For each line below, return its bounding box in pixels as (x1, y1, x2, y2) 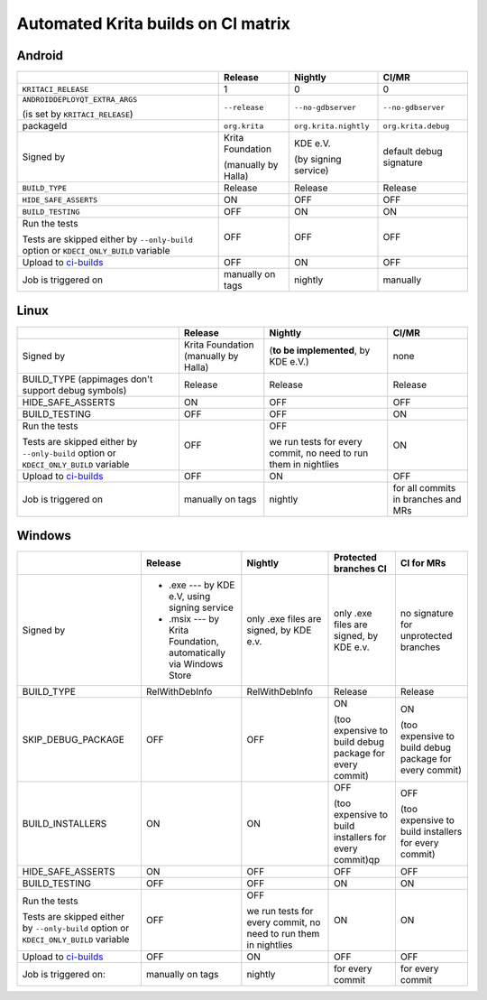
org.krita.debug (382, 121, 450, 131)
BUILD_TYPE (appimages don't (22, 373, 153, 385)
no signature (400, 607, 455, 620)
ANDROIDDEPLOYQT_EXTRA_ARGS (22, 95, 138, 105)
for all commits (392, 481, 456, 494)
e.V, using (168, 590, 211, 603)
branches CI (334, 562, 387, 575)
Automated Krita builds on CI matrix (16, 14, 290, 33)
